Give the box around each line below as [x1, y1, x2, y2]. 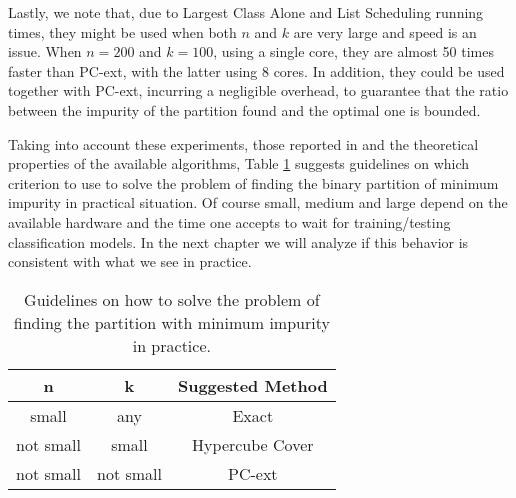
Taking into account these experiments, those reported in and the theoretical [8, 133, 479, 154]
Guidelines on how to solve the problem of [24, 287, 320, 311]
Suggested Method [177, 373, 328, 397]
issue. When [8, 41, 82, 62]
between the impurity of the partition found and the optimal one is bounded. [8, 99, 481, 120]
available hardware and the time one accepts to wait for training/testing [8, 211, 451, 232]
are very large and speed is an [293, 21, 477, 42]
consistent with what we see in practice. [8, 251, 252, 272]
